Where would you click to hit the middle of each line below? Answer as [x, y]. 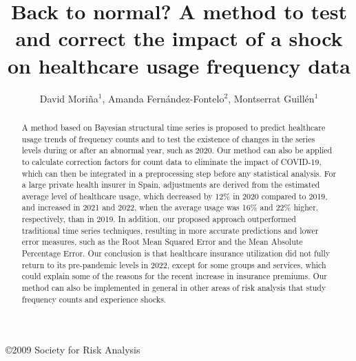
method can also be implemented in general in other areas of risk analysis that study [174, 288]
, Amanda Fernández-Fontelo [163, 98]
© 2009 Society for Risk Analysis [73, 350]
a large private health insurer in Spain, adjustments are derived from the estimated [171, 185]
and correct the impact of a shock [179, 38]
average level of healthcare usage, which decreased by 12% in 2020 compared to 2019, [175, 196]
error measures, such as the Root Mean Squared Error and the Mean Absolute [162, 242]
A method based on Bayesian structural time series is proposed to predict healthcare [174, 127]
